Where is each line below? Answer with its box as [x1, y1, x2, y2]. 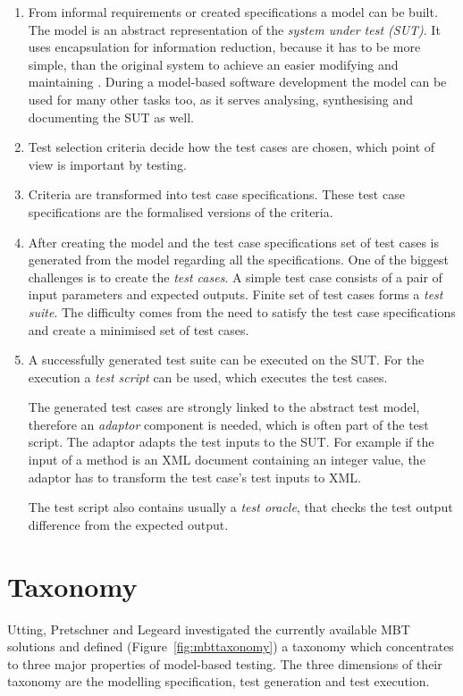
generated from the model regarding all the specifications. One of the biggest [28, 250, 449, 269]
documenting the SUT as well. [28, 107, 194, 126]
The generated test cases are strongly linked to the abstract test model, [28, 398, 420, 416]
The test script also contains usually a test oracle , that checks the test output [28, 498, 453, 516]
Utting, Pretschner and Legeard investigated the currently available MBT [7, 619, 410, 638]
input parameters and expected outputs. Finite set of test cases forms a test [28, 285, 443, 304]
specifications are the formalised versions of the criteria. [28, 202, 333, 221]
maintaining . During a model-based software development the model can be [28, 72, 447, 91]
